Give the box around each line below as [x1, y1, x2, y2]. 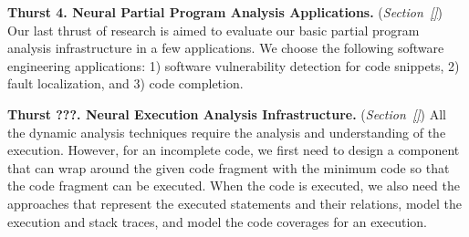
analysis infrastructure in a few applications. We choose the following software [7, 38, 444, 57]
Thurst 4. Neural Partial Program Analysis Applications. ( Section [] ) [7, 3, 443, 21]
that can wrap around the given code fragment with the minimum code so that [7, 158, 450, 177]
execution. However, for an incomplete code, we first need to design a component [7, 140, 460, 160]
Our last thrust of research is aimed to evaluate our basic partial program [7, 20, 420, 39]
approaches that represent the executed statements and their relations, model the [7, 193, 462, 212]
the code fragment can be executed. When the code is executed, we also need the [7, 176, 460, 195]
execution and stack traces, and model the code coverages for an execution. [7, 211, 427, 231]
